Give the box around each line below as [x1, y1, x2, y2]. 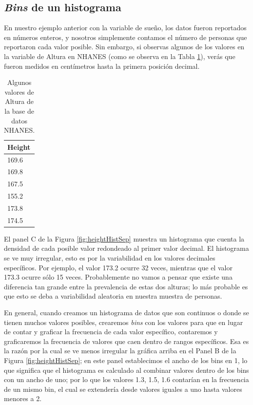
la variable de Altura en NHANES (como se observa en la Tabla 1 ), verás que [4, 51, 235, 61]
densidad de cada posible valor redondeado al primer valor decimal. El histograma [4, 243, 249, 253]
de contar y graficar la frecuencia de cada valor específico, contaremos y [4, 326, 218, 337]
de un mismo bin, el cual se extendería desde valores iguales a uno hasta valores [4, 384, 242, 394]
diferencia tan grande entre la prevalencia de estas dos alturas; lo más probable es [4, 281, 248, 291]
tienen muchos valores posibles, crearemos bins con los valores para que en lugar [4, 317, 243, 327]
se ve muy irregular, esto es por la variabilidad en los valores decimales [4, 253, 215, 263]
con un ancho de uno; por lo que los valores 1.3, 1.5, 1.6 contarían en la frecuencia [4, 374, 249, 385]
